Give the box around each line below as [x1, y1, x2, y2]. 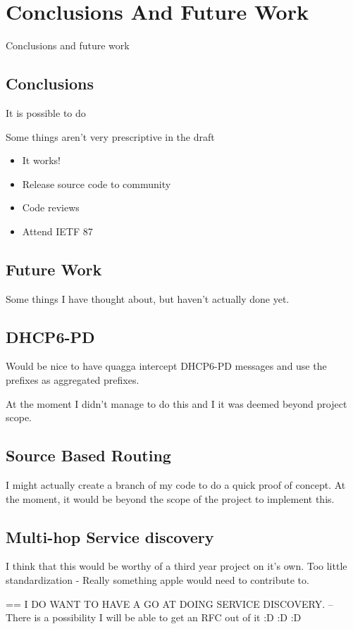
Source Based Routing [6, 444, 171, 466]
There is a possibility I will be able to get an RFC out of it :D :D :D [6, 610, 302, 625]
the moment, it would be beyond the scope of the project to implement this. [6, 491, 335, 506]
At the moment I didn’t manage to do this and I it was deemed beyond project [6, 396, 347, 411]
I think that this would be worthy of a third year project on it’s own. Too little [6, 559, 347, 573]
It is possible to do [6, 105, 86, 120]
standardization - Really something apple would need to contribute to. [6, 573, 309, 587]
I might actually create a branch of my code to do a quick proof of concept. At [6, 478, 346, 492]
